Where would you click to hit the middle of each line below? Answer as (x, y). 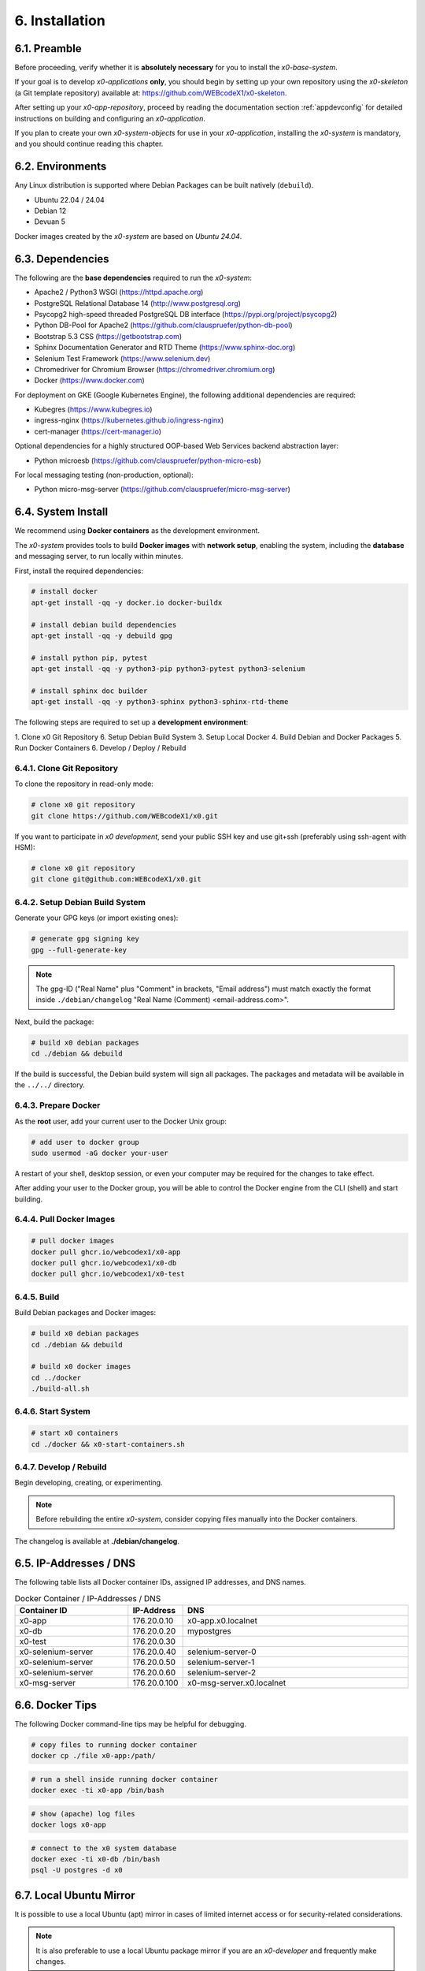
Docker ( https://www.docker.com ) (89, 380)
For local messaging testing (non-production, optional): (104, 475)
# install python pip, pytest (89, 658)
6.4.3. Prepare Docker (57, 1105)
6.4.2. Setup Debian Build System (80, 902)
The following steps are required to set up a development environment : (131, 722)
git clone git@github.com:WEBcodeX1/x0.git (116, 879)
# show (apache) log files (83, 1814)
